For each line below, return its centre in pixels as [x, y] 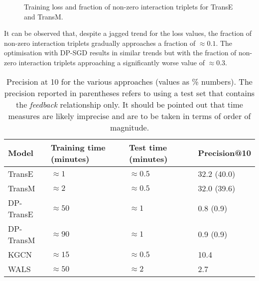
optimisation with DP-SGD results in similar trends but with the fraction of [120, 53]
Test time [148, 147]
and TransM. [44, 16]
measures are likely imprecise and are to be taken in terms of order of [129, 116]
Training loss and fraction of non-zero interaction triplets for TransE [129, 6]
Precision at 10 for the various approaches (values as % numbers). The [129, 81]
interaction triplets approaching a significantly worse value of [112, 62]
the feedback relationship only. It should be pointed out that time [129, 104]
